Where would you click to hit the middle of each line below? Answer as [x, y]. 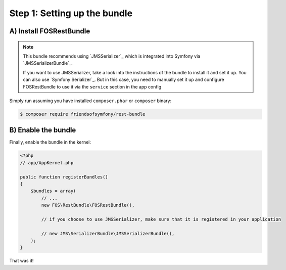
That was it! [21, 261]
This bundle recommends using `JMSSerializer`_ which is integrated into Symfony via [112, 56]
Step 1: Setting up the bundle [71, 13]
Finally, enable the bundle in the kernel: [50, 142]
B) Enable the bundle [43, 130]
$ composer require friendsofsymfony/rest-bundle [83, 114]
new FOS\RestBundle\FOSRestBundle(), [88, 205]
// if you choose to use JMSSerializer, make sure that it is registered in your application [161, 219]
